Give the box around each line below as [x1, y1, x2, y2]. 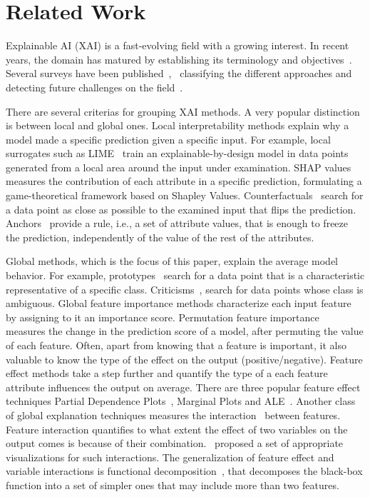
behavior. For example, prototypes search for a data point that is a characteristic [6, 268, 365, 283]
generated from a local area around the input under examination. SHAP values [6, 159, 351, 174]
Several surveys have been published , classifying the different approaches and [6, 66, 352, 81]
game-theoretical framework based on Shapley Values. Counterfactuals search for [6, 188, 364, 203]
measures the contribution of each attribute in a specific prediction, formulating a [6, 174, 362, 189]
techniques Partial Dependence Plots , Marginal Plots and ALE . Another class [6, 393, 356, 408]
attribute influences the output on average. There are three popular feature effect [6, 379, 361, 394]
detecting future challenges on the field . [6, 79, 183, 94]
